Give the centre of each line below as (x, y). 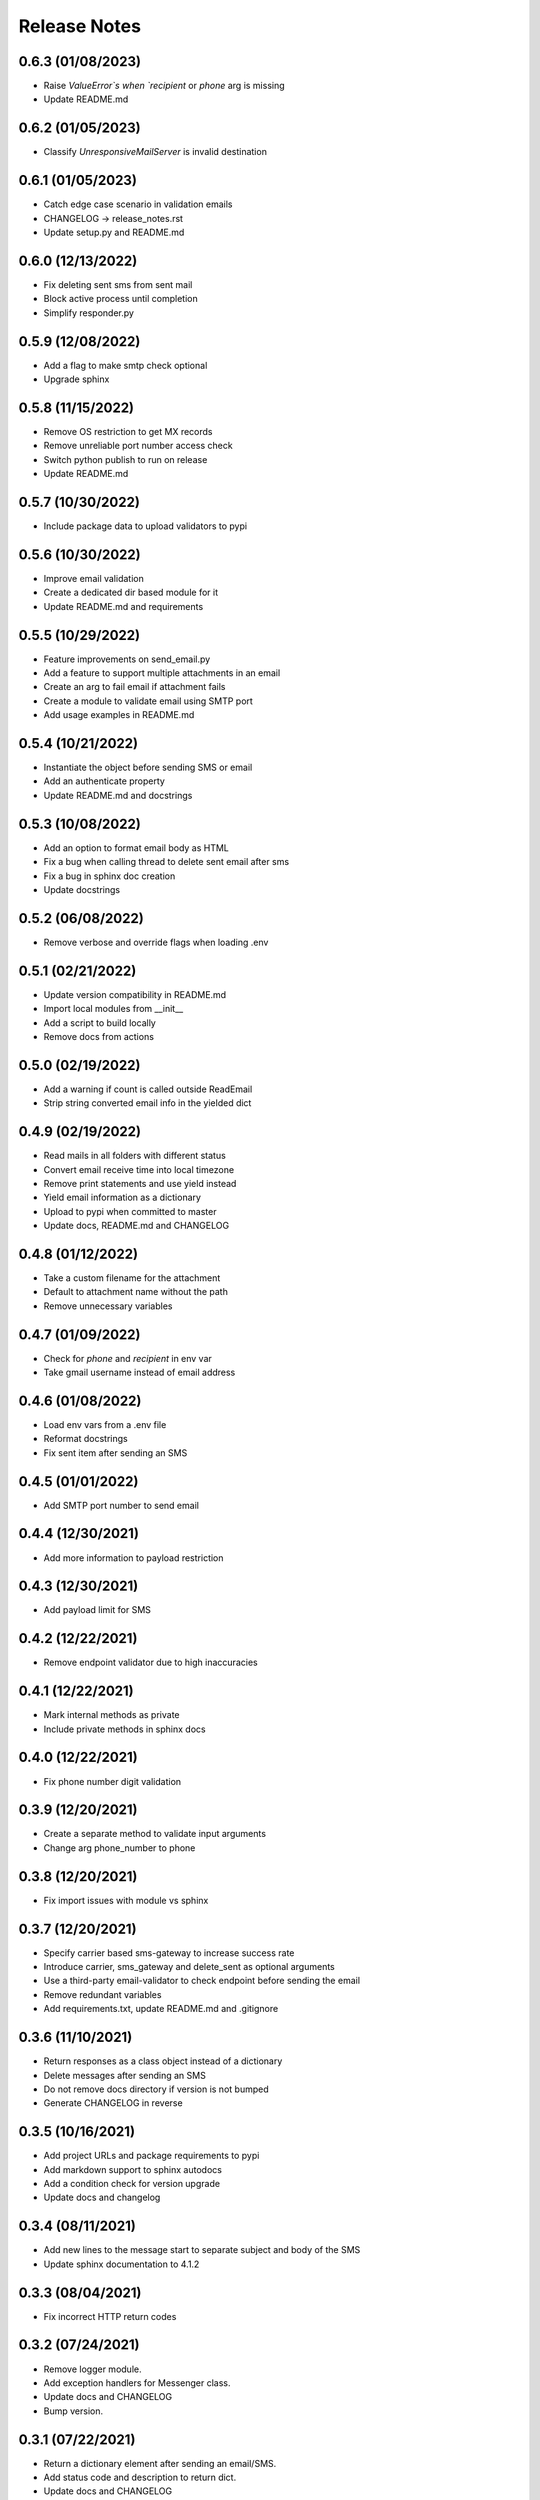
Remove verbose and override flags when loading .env (156, 942)
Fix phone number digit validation (112, 1781)
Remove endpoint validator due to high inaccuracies (151, 1662)
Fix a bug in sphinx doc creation (109, 876)
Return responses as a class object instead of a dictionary (163, 2061)
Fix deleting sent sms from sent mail (118, 284)
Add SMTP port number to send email (121, 1505)
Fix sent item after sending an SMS (115, 1452)
